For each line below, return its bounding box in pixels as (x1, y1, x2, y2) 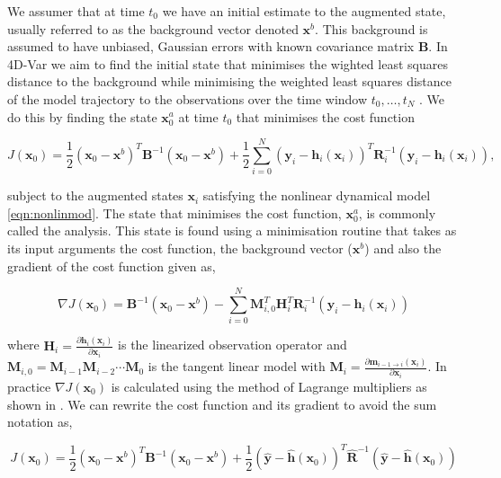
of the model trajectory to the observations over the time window (7, 89, 368, 108)
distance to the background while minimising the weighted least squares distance (7, 72, 452, 91)
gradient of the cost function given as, (7, 256, 216, 275)
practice (7, 377, 51, 396)
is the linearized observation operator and (118, 335, 347, 354)
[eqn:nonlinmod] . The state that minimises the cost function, (7, 203, 342, 222)
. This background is (315, 19, 428, 38)
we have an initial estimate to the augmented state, (162, 2, 446, 20)
